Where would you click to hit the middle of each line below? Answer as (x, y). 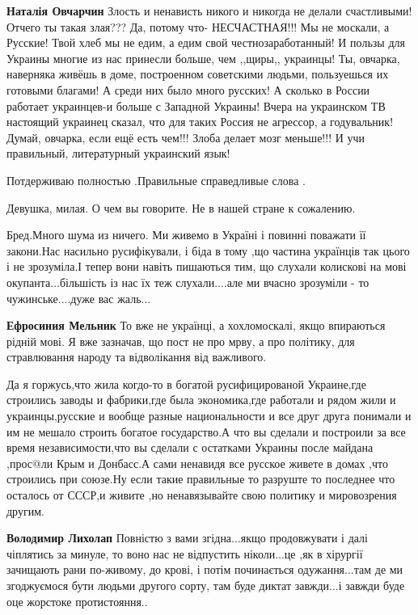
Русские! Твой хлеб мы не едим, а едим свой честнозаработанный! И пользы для (206, 42)
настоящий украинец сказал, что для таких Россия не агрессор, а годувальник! (200, 122)
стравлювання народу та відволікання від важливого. (137, 357)
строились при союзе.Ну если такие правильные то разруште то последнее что (201, 479)
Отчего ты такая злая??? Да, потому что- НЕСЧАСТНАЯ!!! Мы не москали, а (198, 26)
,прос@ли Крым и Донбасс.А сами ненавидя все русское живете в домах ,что (197, 463)
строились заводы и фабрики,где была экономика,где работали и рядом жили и (201, 400)
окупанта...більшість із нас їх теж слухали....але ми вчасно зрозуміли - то (188, 282)
